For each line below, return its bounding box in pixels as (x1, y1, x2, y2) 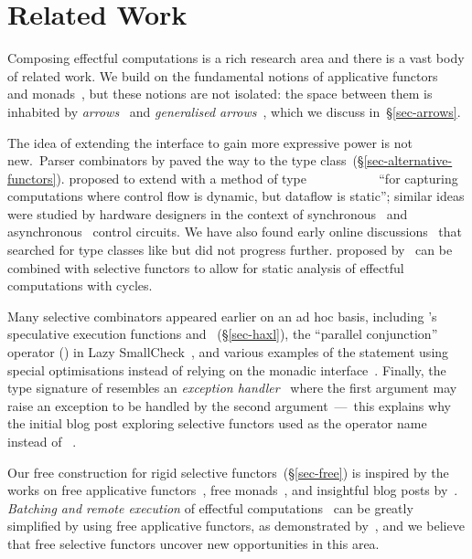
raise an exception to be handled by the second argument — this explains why (7, 396, 451, 415)
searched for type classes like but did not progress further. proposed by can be (7, 240, 453, 259)
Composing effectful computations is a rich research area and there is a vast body (7, 48, 465, 68)
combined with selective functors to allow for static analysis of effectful (7, 258, 404, 277)
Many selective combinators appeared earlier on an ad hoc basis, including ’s (7, 306, 437, 325)
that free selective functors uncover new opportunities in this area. (7, 533, 380, 553)
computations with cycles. (7, 276, 153, 295)
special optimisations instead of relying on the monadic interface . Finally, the (7, 360, 446, 379)
